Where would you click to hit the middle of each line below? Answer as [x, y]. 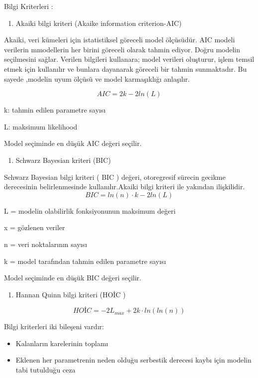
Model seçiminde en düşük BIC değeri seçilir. [73, 278]
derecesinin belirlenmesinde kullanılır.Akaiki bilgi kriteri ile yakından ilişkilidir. [125, 187]
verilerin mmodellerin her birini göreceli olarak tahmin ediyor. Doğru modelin [122, 49]
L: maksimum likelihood [41, 126]
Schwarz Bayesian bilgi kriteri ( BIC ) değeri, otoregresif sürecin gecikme [115, 177]
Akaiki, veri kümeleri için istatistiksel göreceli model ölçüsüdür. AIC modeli [120, 40]
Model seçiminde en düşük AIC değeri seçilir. [73, 143]
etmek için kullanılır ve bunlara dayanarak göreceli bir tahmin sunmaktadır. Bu [126, 68]
